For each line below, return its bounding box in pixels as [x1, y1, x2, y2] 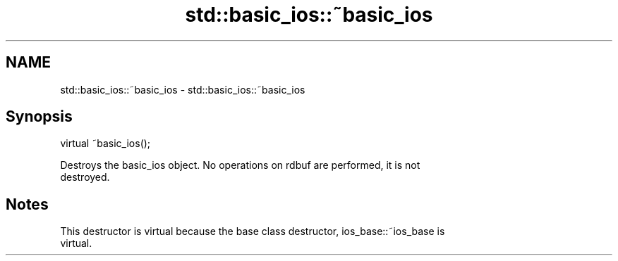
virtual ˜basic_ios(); [60, 137, 151, 150]
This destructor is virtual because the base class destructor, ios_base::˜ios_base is [60, 225, 445, 238]
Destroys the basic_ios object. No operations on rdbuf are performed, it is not [60, 159, 420, 172]
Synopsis [6, 108, 73, 126]
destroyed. [60, 171, 110, 184]
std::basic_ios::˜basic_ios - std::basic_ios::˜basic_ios [60, 83, 305, 96]
